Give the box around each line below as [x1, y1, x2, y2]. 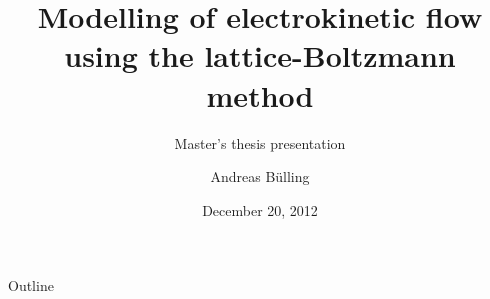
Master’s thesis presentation [174, 132, 346, 153]
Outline [8, 275, 54, 296]
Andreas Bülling [210, 166, 310, 187]
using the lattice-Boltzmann [64, 35, 456, 76]
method [206, 74, 314, 115]
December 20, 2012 [202, 199, 318, 220]
